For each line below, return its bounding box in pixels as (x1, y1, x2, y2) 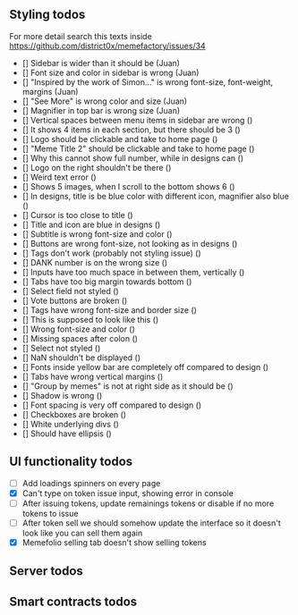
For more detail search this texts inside (9, 30, 152, 41)
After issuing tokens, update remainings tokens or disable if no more (21, 498, 275, 509)
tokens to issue (21, 508, 79, 518)
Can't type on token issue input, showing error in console (21, 487, 234, 499)
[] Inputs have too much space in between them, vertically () (21, 266, 245, 277)
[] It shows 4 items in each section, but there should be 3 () (21, 124, 241, 135)
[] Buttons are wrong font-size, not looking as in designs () (21, 238, 238, 249)
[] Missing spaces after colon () (21, 333, 139, 343)
